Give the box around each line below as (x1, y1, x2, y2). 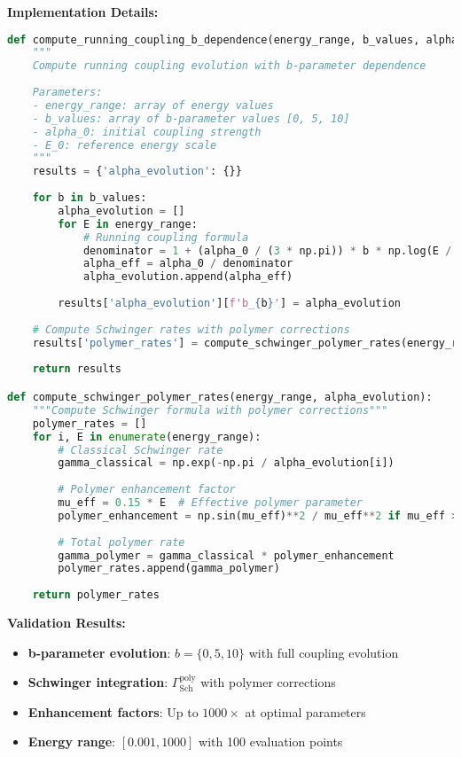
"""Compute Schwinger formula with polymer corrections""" (32, 403, 388, 417)
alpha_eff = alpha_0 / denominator (82, 257, 293, 270)
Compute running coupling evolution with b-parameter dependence (32, 59, 426, 73)
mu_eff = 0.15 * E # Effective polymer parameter (58, 496, 363, 509)
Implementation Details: (7, 3, 159, 20)
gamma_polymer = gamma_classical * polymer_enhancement (58, 549, 395, 562)
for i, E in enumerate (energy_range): (32, 430, 262, 443)
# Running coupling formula (82, 230, 249, 244)
